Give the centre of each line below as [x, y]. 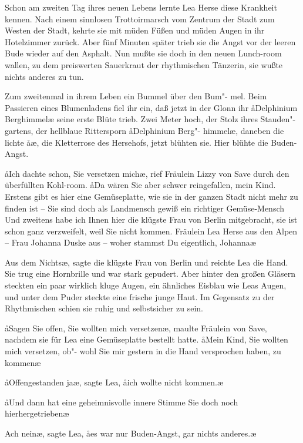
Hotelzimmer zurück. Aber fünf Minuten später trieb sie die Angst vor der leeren [150, 41]
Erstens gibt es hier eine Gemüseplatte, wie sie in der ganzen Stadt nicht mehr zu [151, 196]
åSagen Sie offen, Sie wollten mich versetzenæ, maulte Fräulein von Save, [136, 328]
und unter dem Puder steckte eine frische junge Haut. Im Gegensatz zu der [140, 296]
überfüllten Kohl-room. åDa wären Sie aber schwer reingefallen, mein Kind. [140, 185]
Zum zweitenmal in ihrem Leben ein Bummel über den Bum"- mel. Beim [136, 96]
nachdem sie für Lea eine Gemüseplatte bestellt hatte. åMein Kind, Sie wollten [147, 339]
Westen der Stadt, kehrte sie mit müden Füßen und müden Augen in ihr [135, 30]
